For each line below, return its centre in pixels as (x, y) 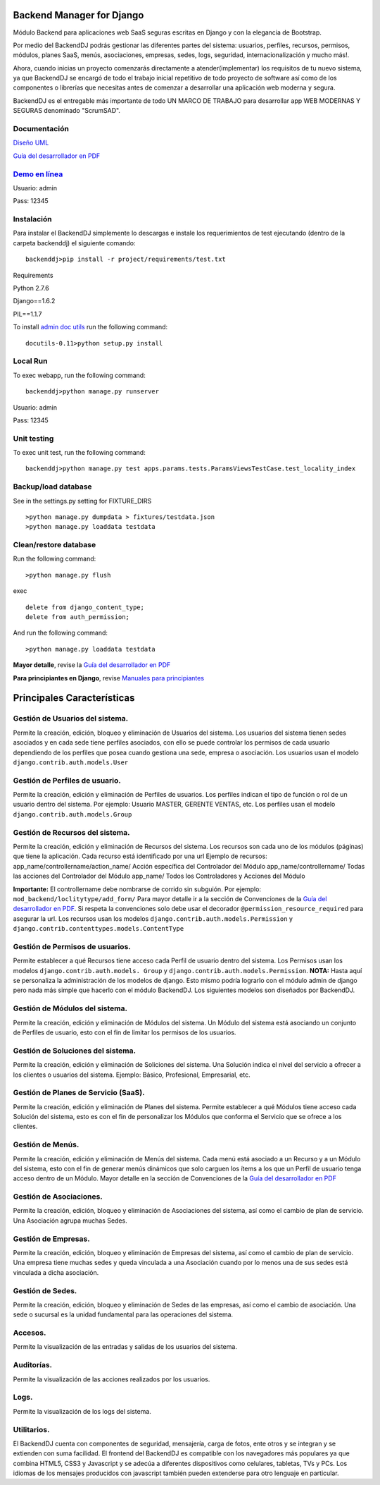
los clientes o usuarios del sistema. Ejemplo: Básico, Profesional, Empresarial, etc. (132, 1075)
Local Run (30, 361)
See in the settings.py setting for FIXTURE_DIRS (82, 501)
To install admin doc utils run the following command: (90, 327)
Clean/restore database (55, 545)
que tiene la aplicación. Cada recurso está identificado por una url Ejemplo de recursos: (140, 856)
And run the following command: (61, 633)
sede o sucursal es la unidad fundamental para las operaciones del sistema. (123, 1314)
